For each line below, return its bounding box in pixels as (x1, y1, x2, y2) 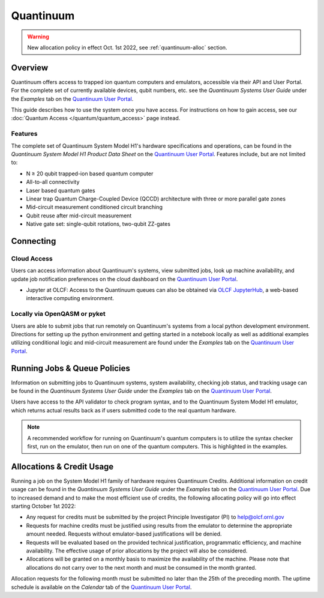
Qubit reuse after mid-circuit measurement (26, 212, 132, 219)
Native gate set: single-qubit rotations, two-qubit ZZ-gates (26, 220, 171, 228)
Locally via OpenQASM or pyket (11, 310, 106, 318)
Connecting (11, 236, 56, 246)
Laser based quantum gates (26, 187, 95, 194)
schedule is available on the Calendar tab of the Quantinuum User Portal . (11, 583, 192, 591)
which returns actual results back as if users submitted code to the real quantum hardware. (11, 406, 237, 414)
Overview (11, 62, 49, 73)
